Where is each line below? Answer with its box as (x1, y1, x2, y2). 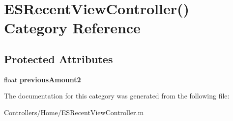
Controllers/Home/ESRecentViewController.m (4, 107, 144, 117)
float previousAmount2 (4, 74, 81, 84)
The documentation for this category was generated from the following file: (4, 91, 230, 101)
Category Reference (4, 18, 141, 38)
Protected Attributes (4, 51, 113, 66)
